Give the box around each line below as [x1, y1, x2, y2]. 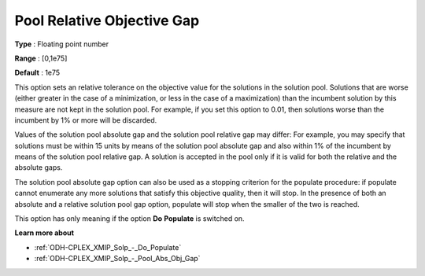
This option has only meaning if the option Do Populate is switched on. [14, 214, 245, 223]
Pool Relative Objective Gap [14, 12, 200, 29]
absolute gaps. [14, 163, 63, 172]
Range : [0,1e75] [14, 53, 68, 63]
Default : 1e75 [14, 68, 61, 78]
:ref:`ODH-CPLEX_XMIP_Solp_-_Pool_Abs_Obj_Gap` [34, 254, 201, 263]
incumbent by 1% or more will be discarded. [14, 115, 157, 125]
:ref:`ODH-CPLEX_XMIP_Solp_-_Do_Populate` [34, 242, 182, 252]
